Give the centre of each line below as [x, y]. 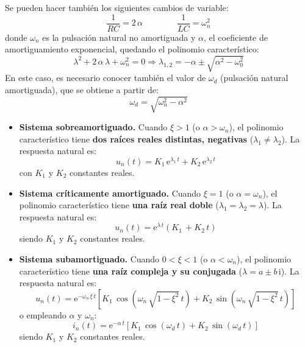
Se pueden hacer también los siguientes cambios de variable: [117, 7]
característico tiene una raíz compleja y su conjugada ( [131, 271]
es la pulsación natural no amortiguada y [119, 37]
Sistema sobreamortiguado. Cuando [93, 127]
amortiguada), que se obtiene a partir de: [82, 89]
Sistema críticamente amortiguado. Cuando [110, 193]
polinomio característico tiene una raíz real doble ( [119, 205]
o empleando [43, 314]
